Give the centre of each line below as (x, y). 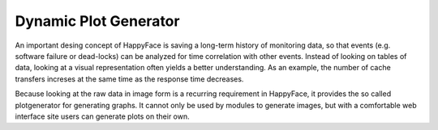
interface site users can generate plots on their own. (102, 116)
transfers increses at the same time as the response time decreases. (129, 79)
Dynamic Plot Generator (97, 21)
